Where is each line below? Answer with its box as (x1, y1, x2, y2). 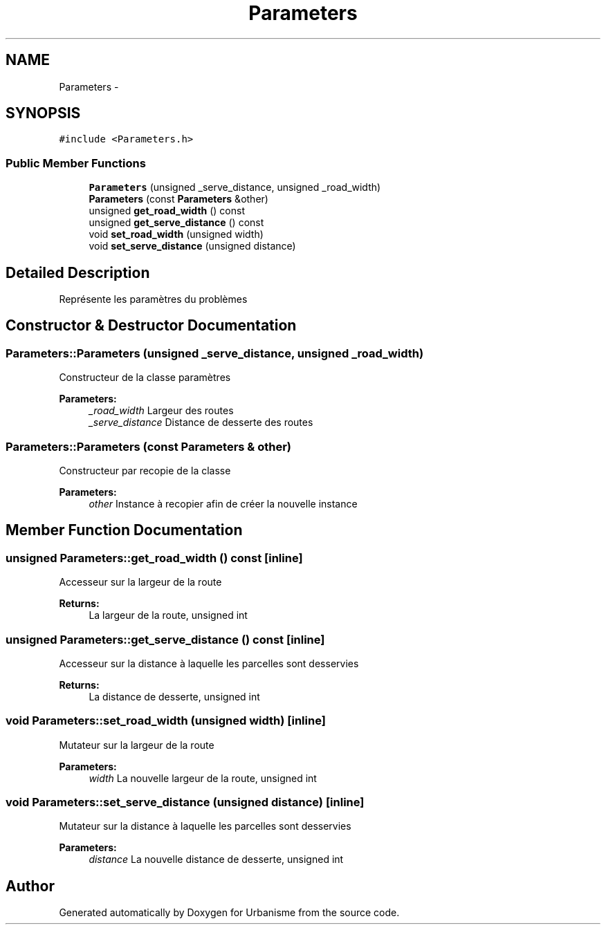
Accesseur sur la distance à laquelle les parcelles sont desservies (59, 657, 359, 669)
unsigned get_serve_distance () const (89, 216, 264, 229)
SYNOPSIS (6, 104, 81, 122)
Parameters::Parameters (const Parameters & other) (6, 439, 292, 454)
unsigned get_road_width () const (89, 205, 245, 217)
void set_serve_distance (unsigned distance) (89, 240, 296, 252)
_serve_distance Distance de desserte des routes (89, 416, 313, 429)
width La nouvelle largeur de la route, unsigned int (89, 772, 317, 784)
